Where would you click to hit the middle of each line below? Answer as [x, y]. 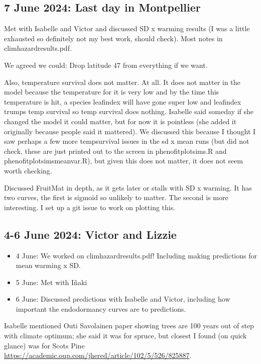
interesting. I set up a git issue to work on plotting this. [90, 207]
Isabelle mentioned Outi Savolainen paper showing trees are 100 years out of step [129, 326]
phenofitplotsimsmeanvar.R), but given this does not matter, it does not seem [123, 161]
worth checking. [28, 170]
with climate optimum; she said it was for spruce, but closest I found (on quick [125, 336]
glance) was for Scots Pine [44, 345]
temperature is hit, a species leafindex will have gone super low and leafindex [123, 101]
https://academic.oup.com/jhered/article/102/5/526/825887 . [98, 355]
